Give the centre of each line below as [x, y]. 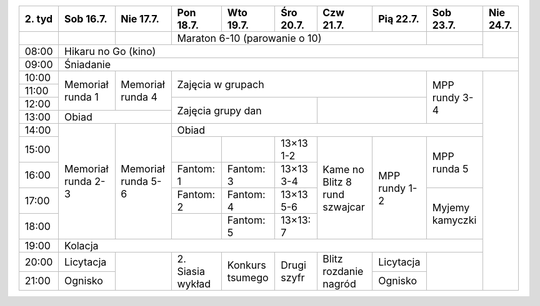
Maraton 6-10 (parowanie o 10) [249, 38]
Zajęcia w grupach [220, 84]
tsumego [247, 277]
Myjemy [450, 207]
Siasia [190, 271]
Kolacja [81, 245]
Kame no [343, 169]
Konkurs [246, 265]
